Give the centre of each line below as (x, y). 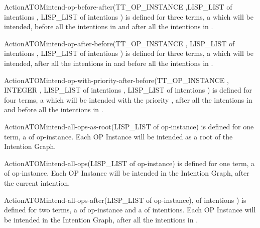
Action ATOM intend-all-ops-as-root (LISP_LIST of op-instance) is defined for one (129, 126)
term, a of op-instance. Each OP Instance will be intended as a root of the (118, 136)
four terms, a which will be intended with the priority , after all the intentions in (128, 99)
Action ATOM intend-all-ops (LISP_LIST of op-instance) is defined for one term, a (129, 163)
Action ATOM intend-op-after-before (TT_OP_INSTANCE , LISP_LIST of (119, 43)
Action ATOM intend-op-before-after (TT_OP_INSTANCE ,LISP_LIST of (118, 7)
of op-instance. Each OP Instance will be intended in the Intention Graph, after (127, 173)
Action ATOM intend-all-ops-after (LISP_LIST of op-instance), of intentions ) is (125, 200)
